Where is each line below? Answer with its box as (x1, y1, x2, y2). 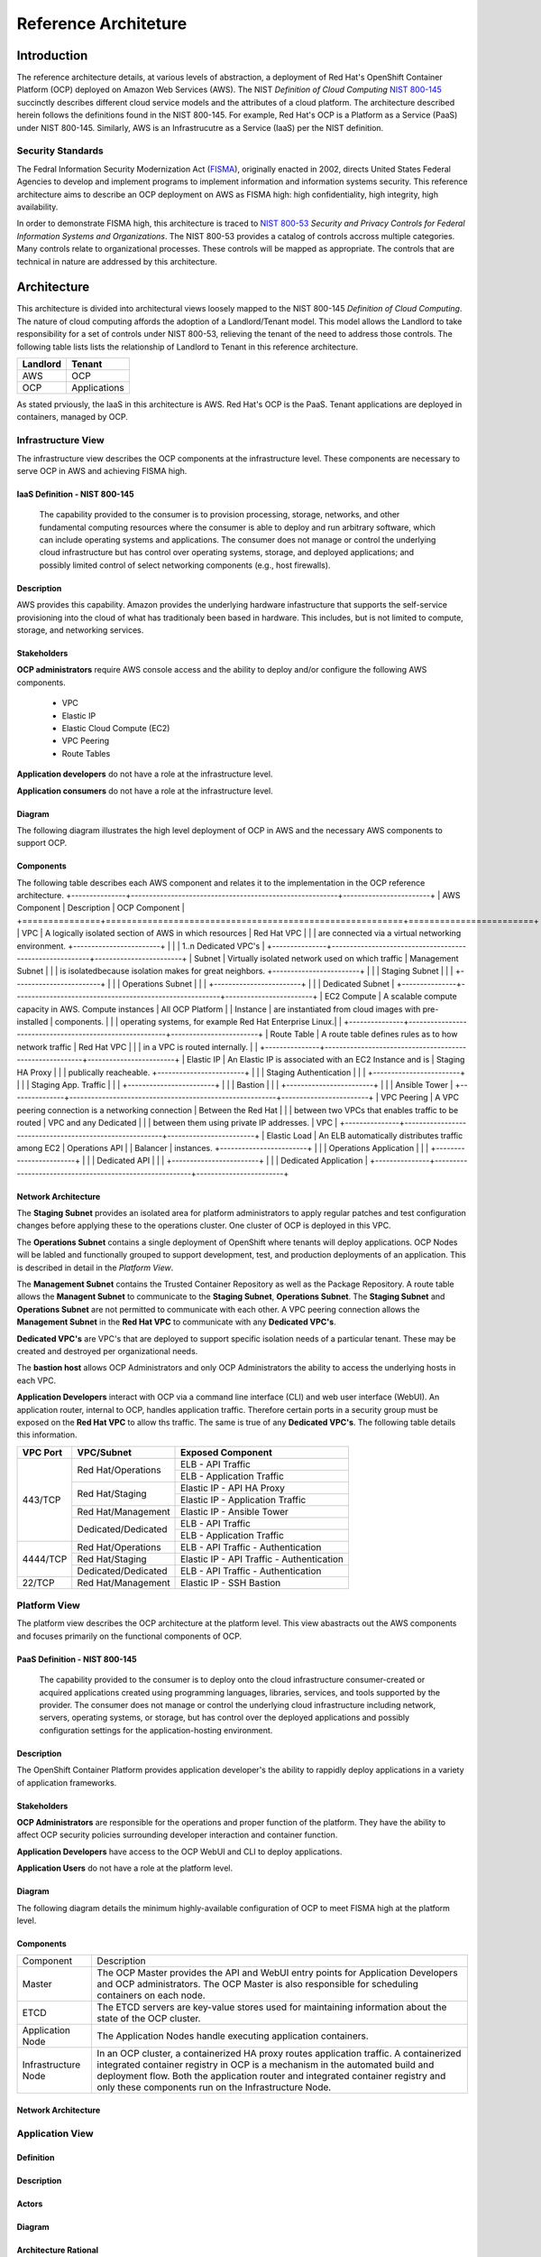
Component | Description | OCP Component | (16, 903, 185, 914)
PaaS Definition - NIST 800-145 (16, 1653, 137, 1665)
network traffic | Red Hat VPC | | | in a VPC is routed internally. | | (16, 1041, 259, 1052)
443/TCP (22, 1493, 61, 1506)
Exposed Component (180, 1445, 272, 1458)
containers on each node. (96, 1989, 206, 2002)
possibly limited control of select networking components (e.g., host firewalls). (39, 560, 331, 571)
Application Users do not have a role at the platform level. (16, 1862, 234, 1873)
